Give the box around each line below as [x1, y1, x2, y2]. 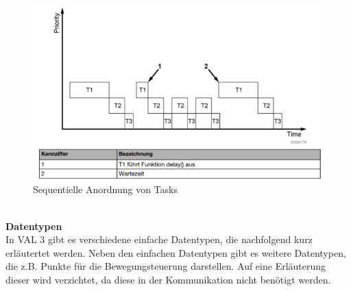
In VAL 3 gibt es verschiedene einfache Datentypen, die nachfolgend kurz [5, 232, 313, 246]
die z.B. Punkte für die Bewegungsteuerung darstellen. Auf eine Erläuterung [5, 259, 326, 273]
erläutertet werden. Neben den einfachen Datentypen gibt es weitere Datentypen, [5, 245, 346, 260]
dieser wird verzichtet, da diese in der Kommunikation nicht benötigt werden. [5, 273, 331, 287]
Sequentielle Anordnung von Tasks [33, 182, 178, 197]
